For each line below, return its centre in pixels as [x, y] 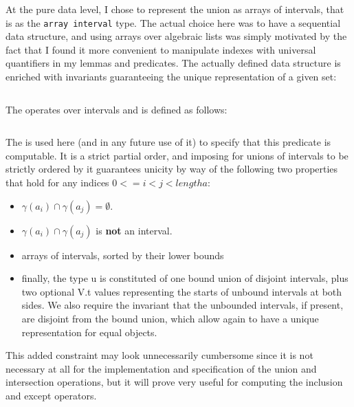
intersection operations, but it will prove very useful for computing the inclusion [174, 382]
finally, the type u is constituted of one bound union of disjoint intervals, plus [185, 278]
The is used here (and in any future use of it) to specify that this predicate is [168, 142]
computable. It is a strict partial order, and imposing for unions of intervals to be [177, 155]
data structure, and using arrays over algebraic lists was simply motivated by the [176, 36]
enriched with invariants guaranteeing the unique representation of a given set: [171, 77]
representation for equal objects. [89, 332]
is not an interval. [134, 230]
